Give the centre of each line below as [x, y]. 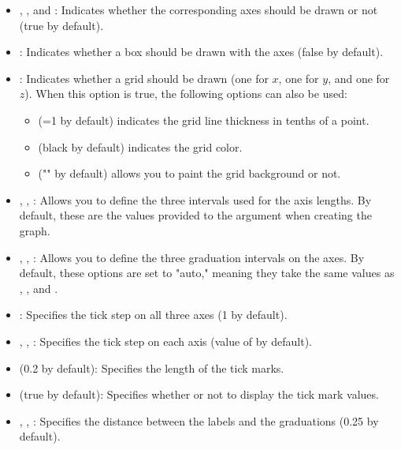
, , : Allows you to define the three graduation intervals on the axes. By [192, 257]
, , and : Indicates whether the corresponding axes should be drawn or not [199, 9]
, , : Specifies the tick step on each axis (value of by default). [166, 341]
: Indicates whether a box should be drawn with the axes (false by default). [201, 52]
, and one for [359, 78]
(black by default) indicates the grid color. [140, 146]
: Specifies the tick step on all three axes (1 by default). [153, 315]
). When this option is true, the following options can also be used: [186, 94]
